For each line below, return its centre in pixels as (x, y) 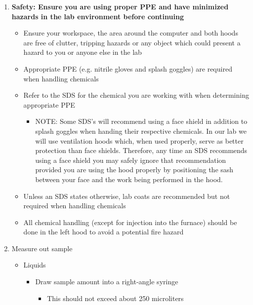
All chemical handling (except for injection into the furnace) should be (130, 222)
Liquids (35, 265)
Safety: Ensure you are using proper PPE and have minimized (120, 6)
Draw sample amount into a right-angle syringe (107, 282)
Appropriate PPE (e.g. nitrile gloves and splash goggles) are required (128, 68)
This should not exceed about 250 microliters (115, 298)
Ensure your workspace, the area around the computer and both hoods (131, 33)
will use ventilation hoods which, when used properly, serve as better (139, 140)
